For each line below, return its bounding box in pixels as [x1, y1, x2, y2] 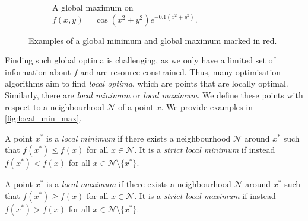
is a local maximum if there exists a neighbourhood [46, 178, 231, 190]
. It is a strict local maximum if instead [134, 189, 276, 201]
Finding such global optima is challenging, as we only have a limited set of [5, 54, 275, 66]
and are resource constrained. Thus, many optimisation [80, 65, 281, 78]
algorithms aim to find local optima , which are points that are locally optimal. [5, 77, 288, 89]
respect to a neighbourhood [5, 100, 104, 113]
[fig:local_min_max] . [5, 112, 82, 124]
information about [5, 65, 71, 78]
